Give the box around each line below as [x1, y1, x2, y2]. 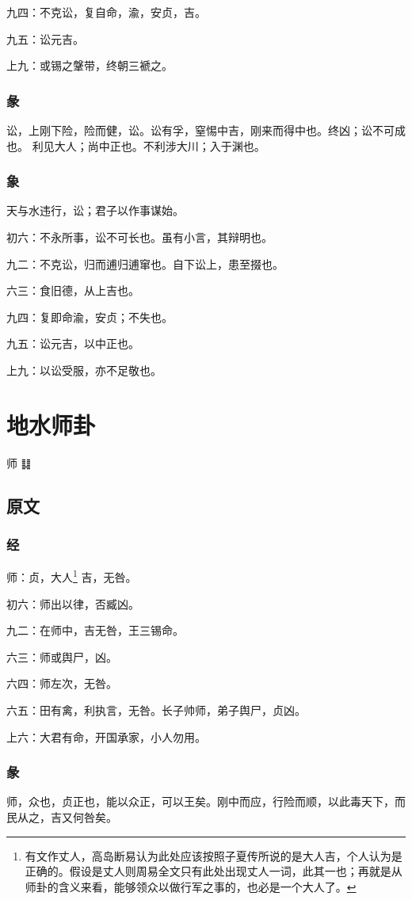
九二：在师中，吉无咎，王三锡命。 [6, 622, 184, 639]
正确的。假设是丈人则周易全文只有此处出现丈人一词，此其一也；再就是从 [25, 863, 402, 879]
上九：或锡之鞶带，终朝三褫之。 [6, 57, 173, 74]
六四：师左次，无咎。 [6, 675, 117, 692]
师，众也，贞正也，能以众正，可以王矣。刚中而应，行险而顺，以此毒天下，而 [6, 793, 406, 810]
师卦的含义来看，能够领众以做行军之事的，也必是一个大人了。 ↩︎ [25, 878, 357, 894]
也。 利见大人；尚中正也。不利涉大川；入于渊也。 [6, 137, 265, 154]
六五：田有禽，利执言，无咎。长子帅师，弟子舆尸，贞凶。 [6, 701, 306, 718]
